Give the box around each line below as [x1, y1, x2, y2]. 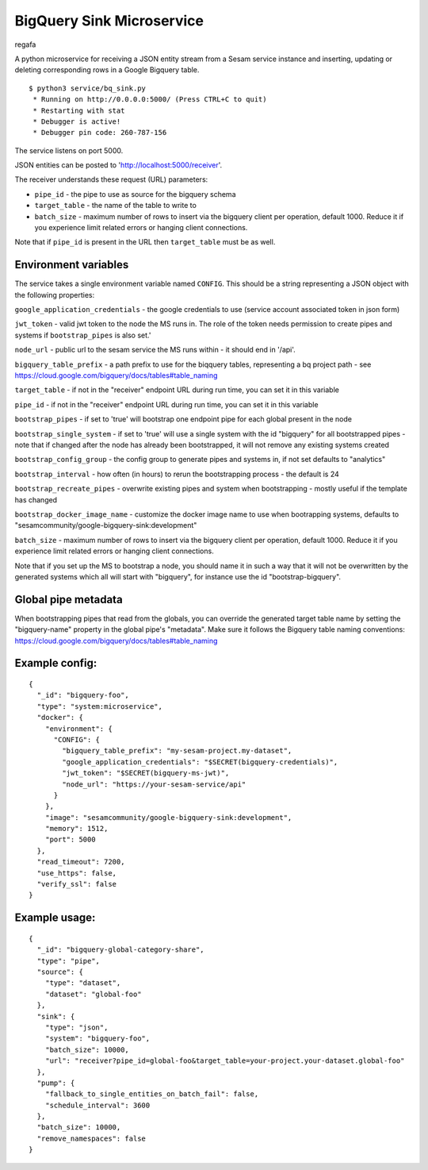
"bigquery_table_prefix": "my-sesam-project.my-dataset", [62, 746, 292, 756]
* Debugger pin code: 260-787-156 [32, 128, 167, 137]
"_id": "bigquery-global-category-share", [36, 945, 205, 954]
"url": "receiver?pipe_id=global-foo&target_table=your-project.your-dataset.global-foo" [44, 1056, 405, 1065]
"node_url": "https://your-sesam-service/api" [62, 779, 246, 789]
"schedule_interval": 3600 [44, 1100, 151, 1110]
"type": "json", [44, 1022, 109, 1032]
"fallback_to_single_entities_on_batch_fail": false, [44, 1090, 259, 1099]
